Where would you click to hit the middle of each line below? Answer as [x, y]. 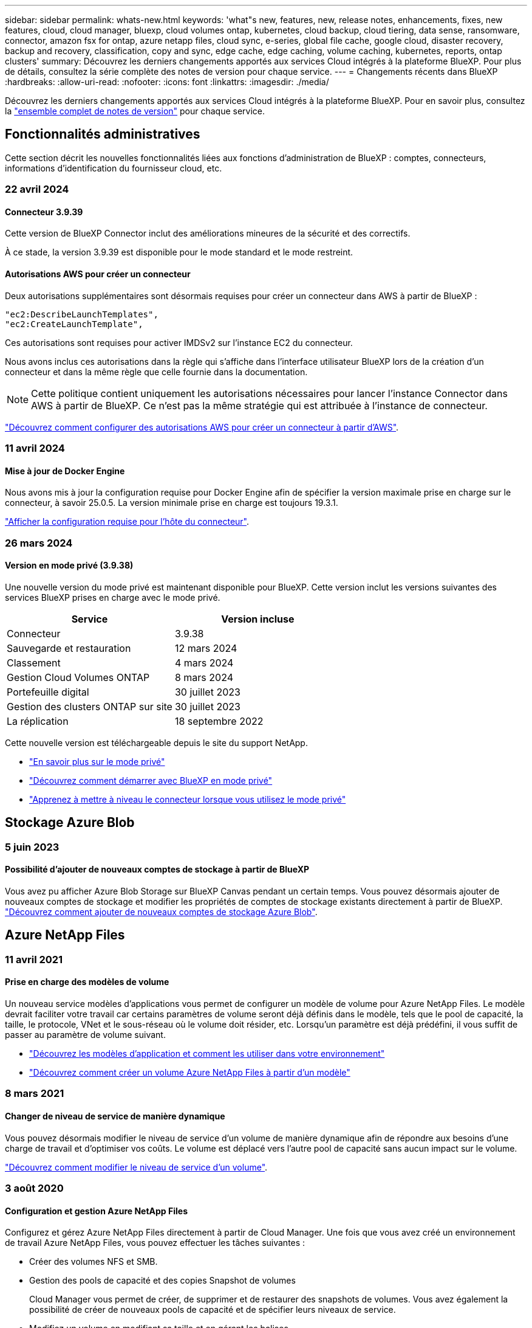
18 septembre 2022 [219, 721]
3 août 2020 [34, 1188]
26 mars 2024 [39, 543]
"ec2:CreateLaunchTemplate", [74, 324]
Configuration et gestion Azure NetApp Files [96, 1211]
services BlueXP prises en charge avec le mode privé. [113, 597]
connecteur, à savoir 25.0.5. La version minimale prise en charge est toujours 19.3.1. [172, 503]
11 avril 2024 [35, 448]
